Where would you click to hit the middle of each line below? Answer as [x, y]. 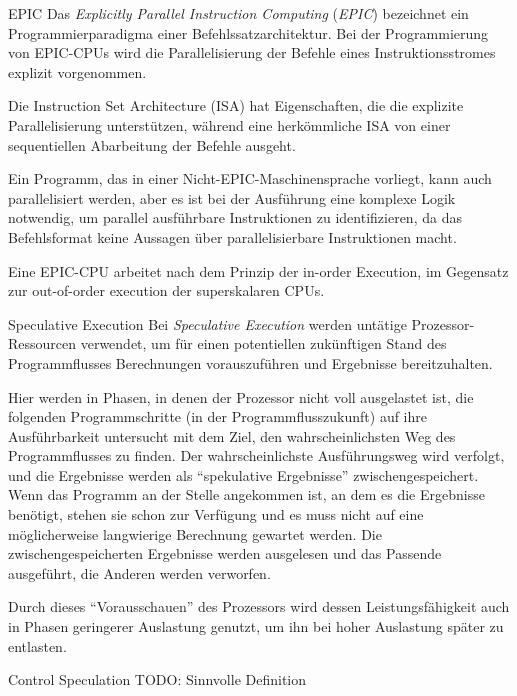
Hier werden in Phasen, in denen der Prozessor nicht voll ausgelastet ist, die [241, 396]
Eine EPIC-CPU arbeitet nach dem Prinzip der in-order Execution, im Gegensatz [258, 270]
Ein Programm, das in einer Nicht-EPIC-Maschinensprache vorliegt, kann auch [250, 178]
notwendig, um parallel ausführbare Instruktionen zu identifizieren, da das [235, 217]
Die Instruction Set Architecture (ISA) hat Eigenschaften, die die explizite [236, 105]
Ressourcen [42, 343]
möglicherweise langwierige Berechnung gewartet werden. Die [195, 533]
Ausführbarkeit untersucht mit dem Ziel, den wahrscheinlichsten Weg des [232, 435]
